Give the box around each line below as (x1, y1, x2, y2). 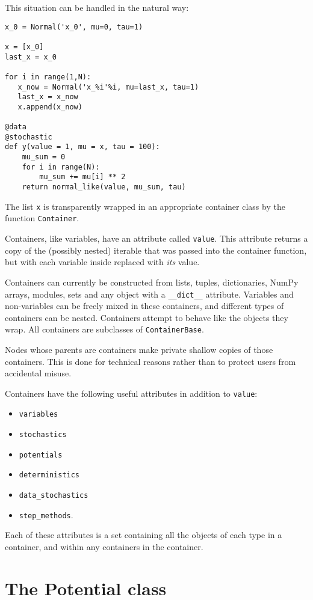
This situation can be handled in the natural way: (5, 1, 189, 13)
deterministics (19, 471, 80, 480)
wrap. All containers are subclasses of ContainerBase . (5, 323, 204, 335)
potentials (19, 450, 63, 459)
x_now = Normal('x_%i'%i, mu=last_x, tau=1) (17, 82, 199, 91)
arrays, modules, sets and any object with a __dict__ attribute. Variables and (5, 287, 294, 300)
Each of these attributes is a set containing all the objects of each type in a (5, 528, 282, 541)
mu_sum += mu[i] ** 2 (39, 173, 126, 182)
